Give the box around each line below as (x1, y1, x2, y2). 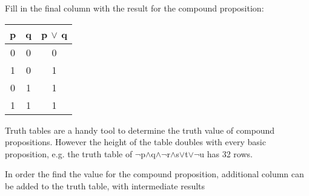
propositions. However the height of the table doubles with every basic (5, 136, 266, 148)
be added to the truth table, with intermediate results (5, 179, 205, 192)
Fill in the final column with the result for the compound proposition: (5, 2, 264, 14)
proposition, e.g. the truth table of (5, 147, 133, 160)
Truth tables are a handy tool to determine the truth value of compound (5, 123, 275, 136)
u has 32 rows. (199, 147, 253, 160)
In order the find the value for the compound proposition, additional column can (5, 168, 304, 180)
